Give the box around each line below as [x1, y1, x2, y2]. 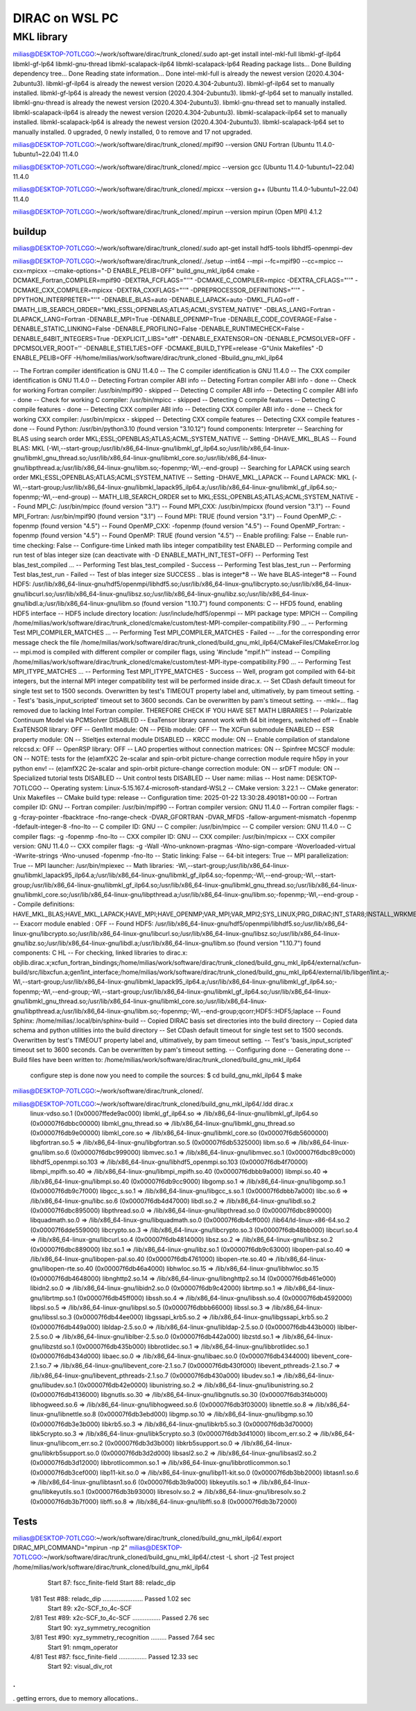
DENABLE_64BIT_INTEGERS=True [12, 334, 110, 342]
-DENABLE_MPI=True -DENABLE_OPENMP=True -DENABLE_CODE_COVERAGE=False [87, 315, 333, 323]
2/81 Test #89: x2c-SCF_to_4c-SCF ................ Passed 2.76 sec [30, 1614, 209, 1622]
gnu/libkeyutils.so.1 [30, 1488, 85, 1496]
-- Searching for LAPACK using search [240, 463, 350, 471]
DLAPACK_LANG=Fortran [12, 315, 86, 323]
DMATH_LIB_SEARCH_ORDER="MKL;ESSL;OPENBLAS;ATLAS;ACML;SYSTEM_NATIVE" [12, 305, 263, 313]
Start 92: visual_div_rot [47, 1662, 112, 1671]
